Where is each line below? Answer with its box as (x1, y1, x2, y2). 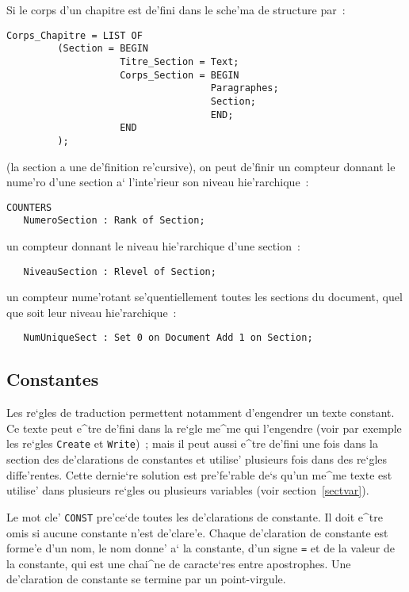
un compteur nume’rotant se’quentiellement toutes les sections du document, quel (6, 288, 403, 305)
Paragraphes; (210, 82, 279, 94)
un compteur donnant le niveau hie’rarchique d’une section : (6, 238, 300, 254)
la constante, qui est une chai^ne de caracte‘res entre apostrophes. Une (6, 555, 351, 571)
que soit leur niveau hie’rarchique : (6, 304, 177, 320)
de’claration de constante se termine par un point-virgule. (6, 571, 286, 587)
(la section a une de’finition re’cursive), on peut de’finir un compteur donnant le (6, 158, 396, 174)
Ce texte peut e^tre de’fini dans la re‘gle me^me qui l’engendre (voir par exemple (6, 419, 402, 436)
